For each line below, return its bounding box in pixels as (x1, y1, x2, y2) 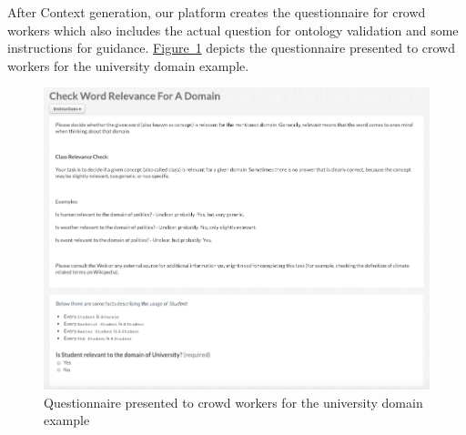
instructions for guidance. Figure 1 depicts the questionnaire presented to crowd (7, 38, 456, 57)
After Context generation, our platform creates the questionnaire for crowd (7, 3, 426, 21)
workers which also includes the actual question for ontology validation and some (7, 20, 459, 39)
